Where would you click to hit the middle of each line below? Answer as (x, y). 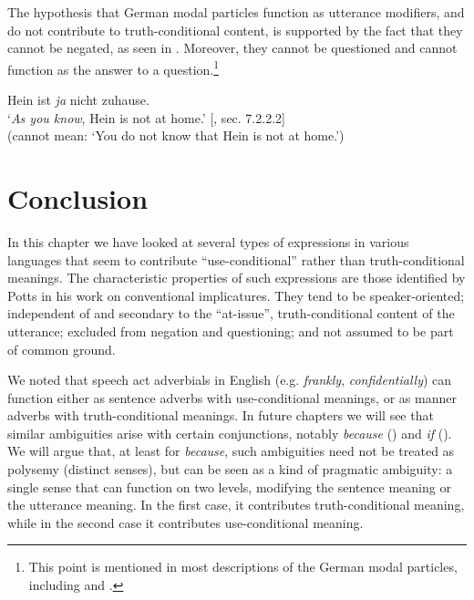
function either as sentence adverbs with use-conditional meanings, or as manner (232, 397)
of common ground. (62, 349)
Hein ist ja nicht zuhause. (78, 100)
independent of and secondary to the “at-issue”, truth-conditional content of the (231, 313)
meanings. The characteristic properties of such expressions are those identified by (237, 278)
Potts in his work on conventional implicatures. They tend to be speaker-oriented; (236, 295)
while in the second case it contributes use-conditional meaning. (185, 522)
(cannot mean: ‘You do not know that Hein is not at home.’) (176, 135)
